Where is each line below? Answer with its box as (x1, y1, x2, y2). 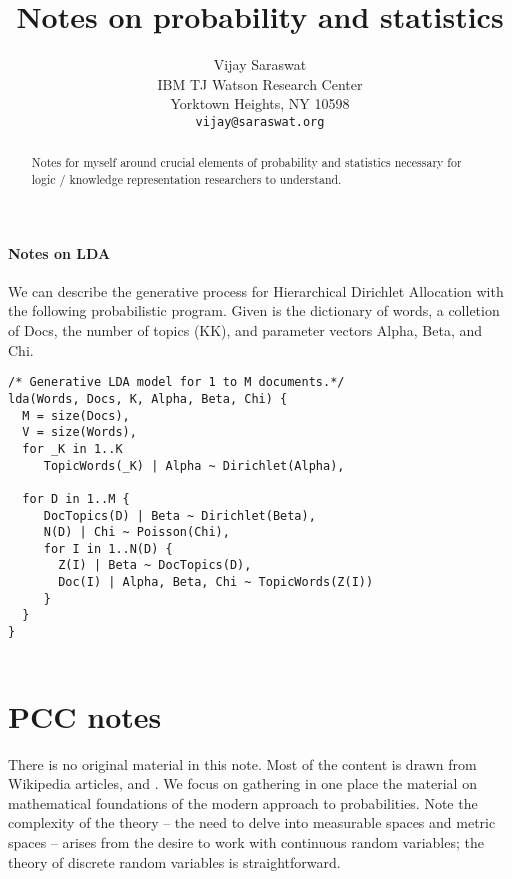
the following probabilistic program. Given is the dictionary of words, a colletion (8, 300, 500, 321)
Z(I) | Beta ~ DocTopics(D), (58, 558, 252, 573)
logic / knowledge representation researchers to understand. (31, 171, 342, 188)
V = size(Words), (22, 425, 137, 440)
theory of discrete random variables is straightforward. (8, 851, 341, 872)
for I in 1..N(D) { (43, 541, 173, 556)
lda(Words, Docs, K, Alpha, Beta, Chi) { (8, 391, 288, 406)
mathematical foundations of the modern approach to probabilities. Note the (8, 792, 478, 813)
